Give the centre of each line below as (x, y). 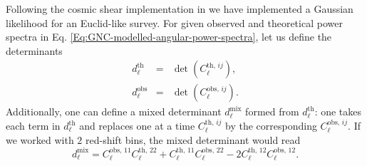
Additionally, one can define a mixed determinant (114, 111)
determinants (34, 50)
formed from (272, 111)
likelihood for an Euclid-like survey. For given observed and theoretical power (174, 22)
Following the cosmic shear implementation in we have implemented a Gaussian (180, 9)
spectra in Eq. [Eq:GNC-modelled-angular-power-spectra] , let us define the (169, 37)
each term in (33, 126)
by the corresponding (271, 126)
